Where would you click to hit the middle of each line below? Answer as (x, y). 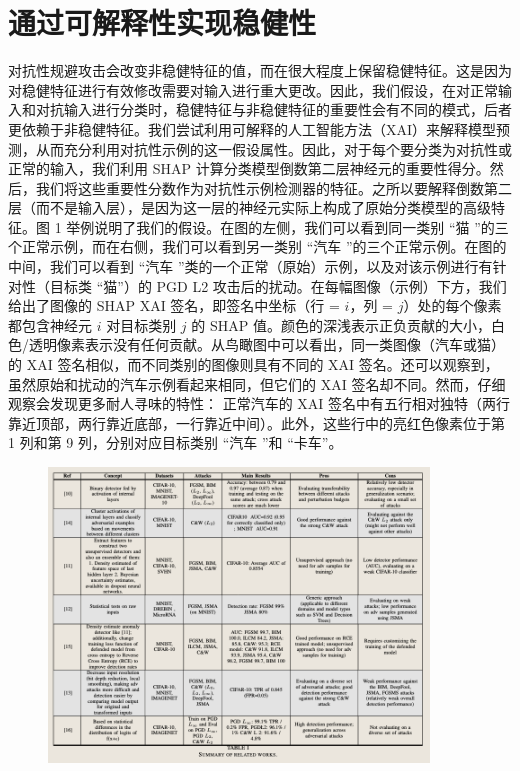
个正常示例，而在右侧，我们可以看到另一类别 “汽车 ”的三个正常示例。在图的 (257, 246)
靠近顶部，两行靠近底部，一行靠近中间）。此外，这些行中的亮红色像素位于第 (256, 422)
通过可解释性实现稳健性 (162, 22)
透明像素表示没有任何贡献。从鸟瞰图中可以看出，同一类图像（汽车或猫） (266, 344)
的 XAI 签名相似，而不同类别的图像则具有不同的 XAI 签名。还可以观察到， (253, 364)
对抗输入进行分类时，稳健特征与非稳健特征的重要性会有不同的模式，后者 (273, 109)
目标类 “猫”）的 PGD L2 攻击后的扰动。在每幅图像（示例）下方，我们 (278, 285)
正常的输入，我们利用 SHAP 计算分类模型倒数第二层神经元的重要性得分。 (249, 168)
